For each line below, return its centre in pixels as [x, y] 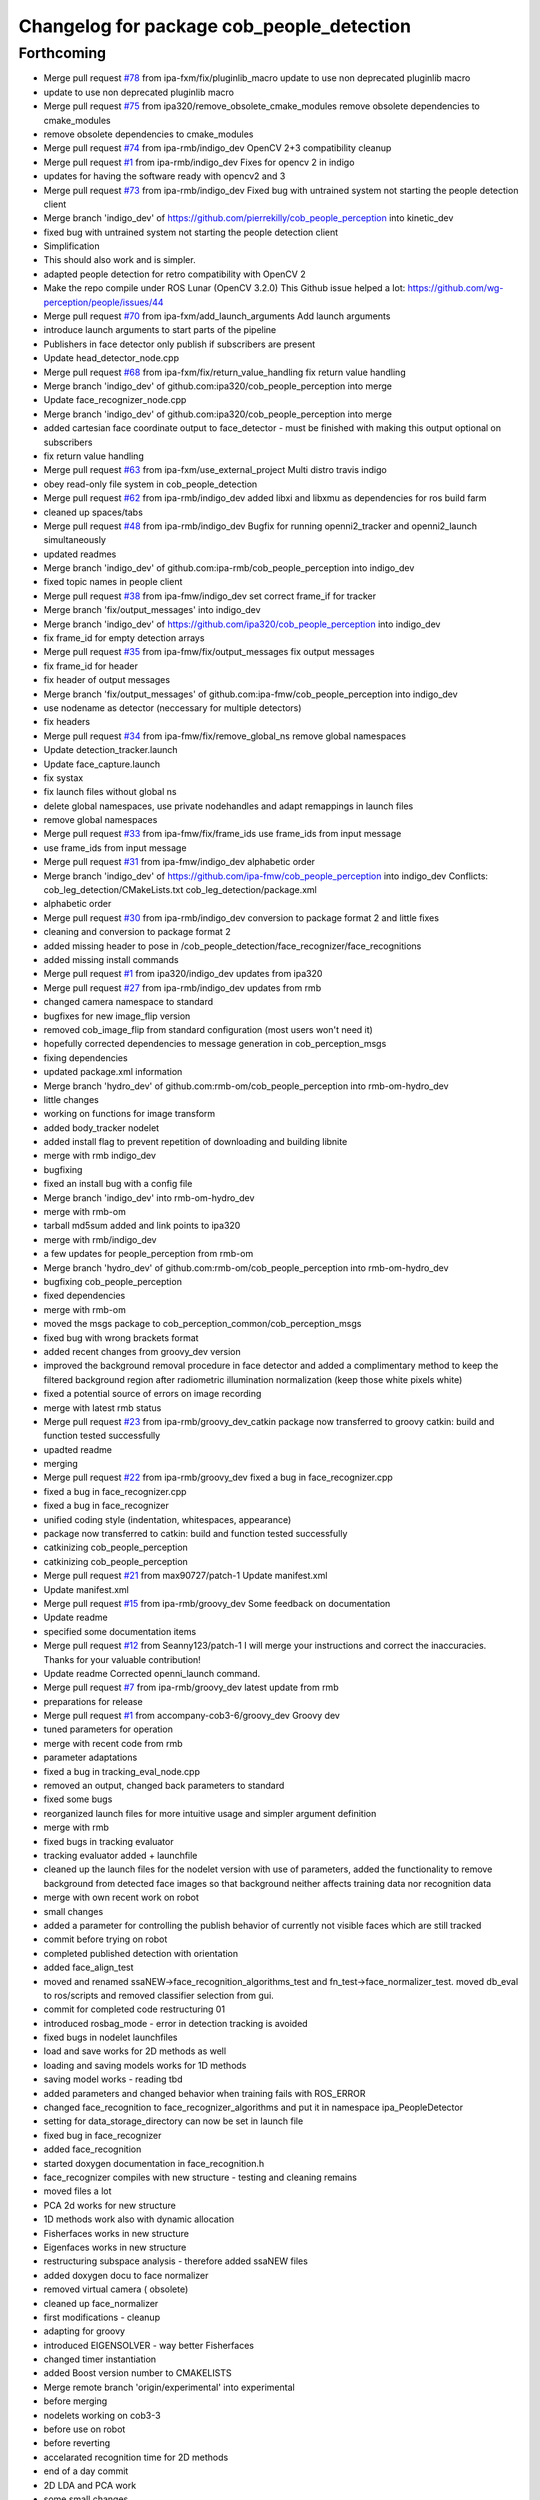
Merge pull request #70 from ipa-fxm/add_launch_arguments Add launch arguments [217, 316]
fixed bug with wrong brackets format [121, 1337]
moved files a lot [77, 2191]
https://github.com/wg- [455, 288]
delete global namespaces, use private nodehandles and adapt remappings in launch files [228, 806]
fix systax [63, 777]
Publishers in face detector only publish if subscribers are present [179, 344]
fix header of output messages [106, 680]
